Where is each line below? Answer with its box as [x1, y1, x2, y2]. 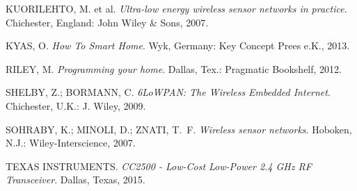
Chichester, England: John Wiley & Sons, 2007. [6, 15, 209, 29]
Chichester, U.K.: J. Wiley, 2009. [6, 98, 146, 113]
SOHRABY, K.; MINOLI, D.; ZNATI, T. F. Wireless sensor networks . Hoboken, [6, 122, 352, 136]
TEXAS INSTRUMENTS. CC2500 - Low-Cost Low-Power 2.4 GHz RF [6, 158, 312, 173]
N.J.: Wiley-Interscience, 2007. [6, 135, 136, 150]
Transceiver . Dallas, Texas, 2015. [6, 172, 145, 187]
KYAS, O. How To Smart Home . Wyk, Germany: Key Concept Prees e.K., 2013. [6, 38, 350, 53]
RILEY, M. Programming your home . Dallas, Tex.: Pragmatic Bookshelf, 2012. [6, 61, 342, 76]
